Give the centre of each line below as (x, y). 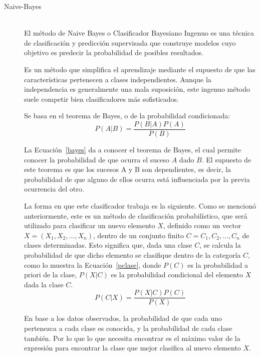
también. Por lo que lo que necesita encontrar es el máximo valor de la (132, 338)
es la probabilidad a (218, 264)
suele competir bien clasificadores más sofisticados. (101, 99)
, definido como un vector (202, 225)
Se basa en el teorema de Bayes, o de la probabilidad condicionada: (127, 116)
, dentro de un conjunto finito (138, 235)
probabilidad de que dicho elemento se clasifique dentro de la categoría (133, 254)
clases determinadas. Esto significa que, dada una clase (108, 245)
